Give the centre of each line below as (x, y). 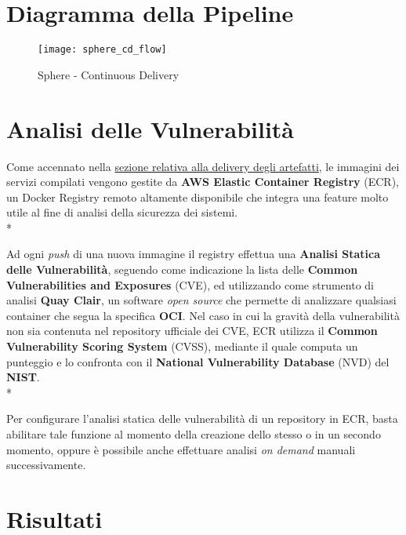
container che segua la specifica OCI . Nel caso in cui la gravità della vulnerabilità (203, 315)
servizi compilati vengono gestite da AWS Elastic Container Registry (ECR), (203, 182)
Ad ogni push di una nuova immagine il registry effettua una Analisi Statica (194, 254)
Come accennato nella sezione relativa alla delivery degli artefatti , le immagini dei (203, 166)
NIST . (23, 377)
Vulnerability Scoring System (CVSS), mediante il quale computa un (182, 346)
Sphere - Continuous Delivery (109, 74)
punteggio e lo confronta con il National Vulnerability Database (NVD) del (198, 361)
